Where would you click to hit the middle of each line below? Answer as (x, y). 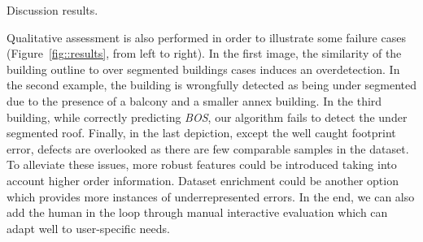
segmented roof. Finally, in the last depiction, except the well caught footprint (201, 133)
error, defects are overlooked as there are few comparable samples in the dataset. (208, 148)
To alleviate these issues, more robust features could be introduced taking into (202, 164)
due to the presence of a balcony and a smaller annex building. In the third (194, 100)
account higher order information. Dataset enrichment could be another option (203, 180)
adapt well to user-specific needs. (88, 228)
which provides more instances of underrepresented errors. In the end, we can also (211, 196)
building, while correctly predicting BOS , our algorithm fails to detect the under (207, 117)
